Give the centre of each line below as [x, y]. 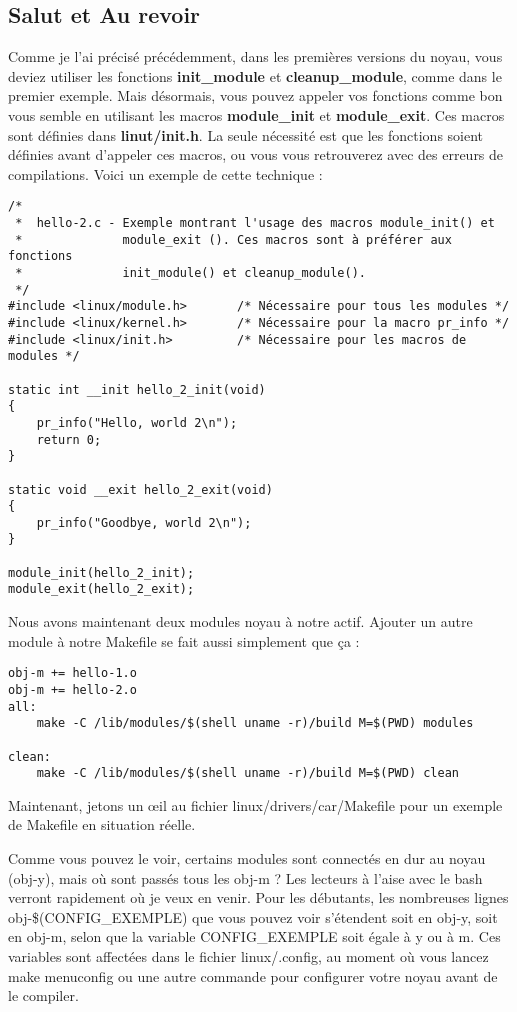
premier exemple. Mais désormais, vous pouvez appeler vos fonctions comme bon [255, 95]
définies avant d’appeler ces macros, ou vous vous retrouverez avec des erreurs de [256, 154]
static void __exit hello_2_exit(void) [140, 489]
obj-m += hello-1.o [72, 673]
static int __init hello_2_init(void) [137, 389]
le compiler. [43, 995]
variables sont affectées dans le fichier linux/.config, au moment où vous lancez [248, 956]
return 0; [69, 439]
